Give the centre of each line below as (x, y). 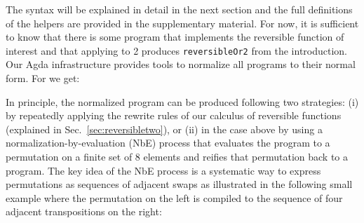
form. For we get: (43, 78)
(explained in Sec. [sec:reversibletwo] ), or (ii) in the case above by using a (164, 129)
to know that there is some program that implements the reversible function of (175, 37)
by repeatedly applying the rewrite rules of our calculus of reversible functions (174, 115)
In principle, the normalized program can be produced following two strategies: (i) (182, 101)
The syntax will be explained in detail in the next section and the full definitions (179, 9)
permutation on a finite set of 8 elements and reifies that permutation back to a (177, 156)
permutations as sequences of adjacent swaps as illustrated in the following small (179, 184)
